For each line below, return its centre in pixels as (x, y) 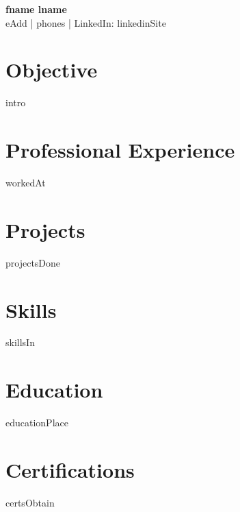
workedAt (26, 183)
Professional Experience (120, 150)
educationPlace (37, 423)
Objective (52, 70)
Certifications (70, 469)
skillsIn (20, 342)
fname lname (36, 9)
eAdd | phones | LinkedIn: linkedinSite (86, 22)
